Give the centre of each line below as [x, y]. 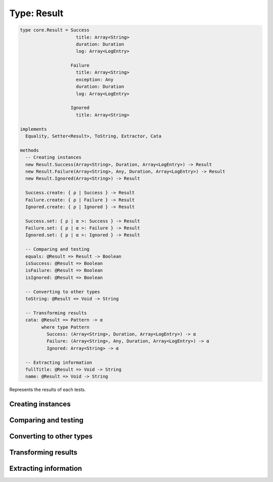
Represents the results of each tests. [48, 390]
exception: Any [95, 79]
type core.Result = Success [55, 30]
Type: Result [36, 13]
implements [33, 129]
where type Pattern [65, 327]
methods [29, 150]
